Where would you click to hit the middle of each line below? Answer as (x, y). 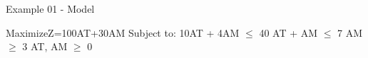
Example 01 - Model (50, 8)
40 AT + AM (288, 32)
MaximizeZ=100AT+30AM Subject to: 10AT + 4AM (123, 32)
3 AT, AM (45, 46)
